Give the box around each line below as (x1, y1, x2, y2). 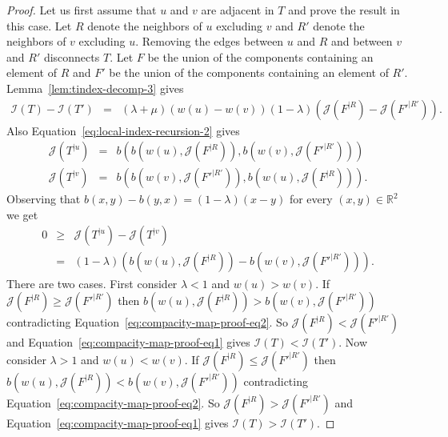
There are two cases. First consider (6, 275, 178, 291)
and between (331, 33, 393, 50)
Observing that (6, 190, 81, 207)
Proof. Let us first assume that (6, 2, 157, 18)
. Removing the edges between (135, 33, 284, 50)
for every (289, 190, 333, 207)
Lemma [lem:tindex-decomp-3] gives (6, 79, 184, 96)
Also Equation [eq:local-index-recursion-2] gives (6, 122, 240, 138)
